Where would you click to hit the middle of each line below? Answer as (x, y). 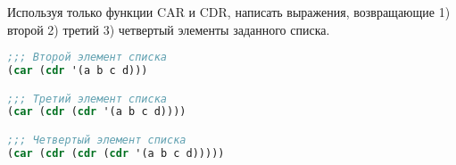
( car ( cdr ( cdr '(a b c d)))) (97, 112)
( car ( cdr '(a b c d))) (78, 71)
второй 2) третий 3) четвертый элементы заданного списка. (169, 29)
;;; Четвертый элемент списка (97, 140)
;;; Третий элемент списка (87, 99)
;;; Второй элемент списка (87, 58)
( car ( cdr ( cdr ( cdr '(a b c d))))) (116, 153)
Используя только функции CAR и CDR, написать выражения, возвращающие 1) (229, 12)
